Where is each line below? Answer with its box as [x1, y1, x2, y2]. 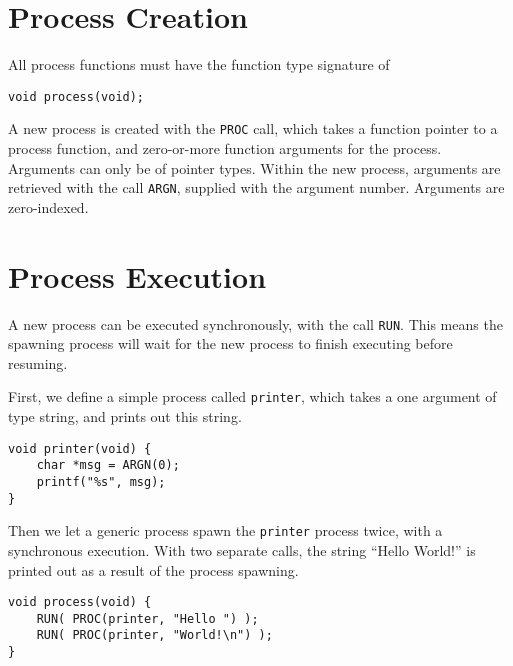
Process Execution [8, 255, 267, 296]
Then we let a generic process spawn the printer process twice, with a [8, 520, 443, 541]
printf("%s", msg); [36, 475, 166, 489]
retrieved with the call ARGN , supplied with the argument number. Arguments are [8, 177, 505, 198]
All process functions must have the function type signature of [8, 54, 390, 75]
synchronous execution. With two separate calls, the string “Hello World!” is [8, 539, 476, 560]
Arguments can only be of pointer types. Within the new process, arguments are [8, 157, 501, 178]
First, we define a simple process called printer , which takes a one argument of [8, 386, 497, 407]
